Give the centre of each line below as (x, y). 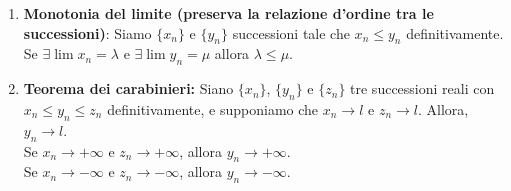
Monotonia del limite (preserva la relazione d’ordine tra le (228, 13)
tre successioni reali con (422, 88)
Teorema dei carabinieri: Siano (128, 88)
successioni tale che (291, 32)
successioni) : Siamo (87, 32)
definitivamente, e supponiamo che (213, 108)
